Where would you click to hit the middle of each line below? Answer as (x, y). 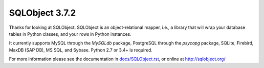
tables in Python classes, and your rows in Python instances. (70, 34)
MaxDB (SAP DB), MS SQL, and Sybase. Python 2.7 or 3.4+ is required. (81, 50)
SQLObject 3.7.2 (42, 13)
